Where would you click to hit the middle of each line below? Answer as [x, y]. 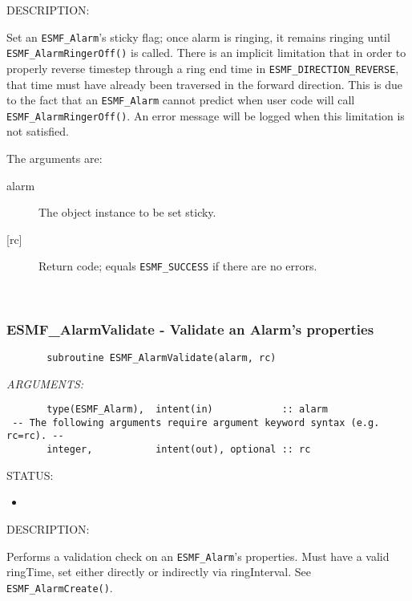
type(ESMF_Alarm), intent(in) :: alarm [187, 410]
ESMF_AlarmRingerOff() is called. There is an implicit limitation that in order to [206, 53]
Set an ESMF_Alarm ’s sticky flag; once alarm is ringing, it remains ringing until [198, 37]
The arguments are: [55, 158]
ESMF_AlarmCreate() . [60, 587]
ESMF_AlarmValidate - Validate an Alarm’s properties [190, 329]
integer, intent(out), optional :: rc [179, 450]
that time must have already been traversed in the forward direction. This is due [205, 84]
